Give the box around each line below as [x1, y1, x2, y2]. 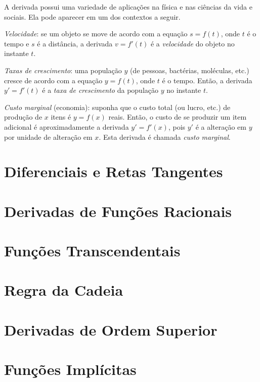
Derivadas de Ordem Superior [4, 319, 218, 340]
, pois [168, 121, 186, 132]
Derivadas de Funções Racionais [4, 200, 232, 221]
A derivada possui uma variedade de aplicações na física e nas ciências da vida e [4, 2, 252, 12]
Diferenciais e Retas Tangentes [4, 161, 223, 182]
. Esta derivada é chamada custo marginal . [99, 131, 231, 142]
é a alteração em [195, 121, 246, 132]
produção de [4, 112, 42, 122]
